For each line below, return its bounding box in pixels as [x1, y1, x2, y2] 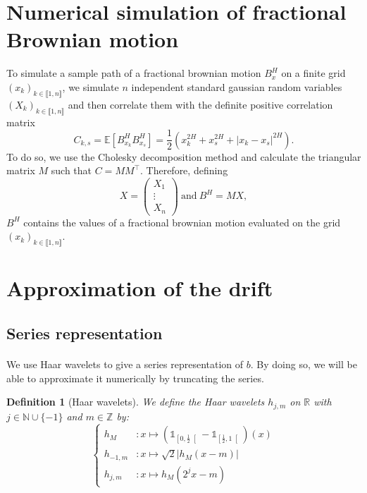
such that [51, 163, 92, 178]
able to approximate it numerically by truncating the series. [6, 370, 264, 385]
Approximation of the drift [6, 274, 273, 303]
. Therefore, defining [139, 163, 228, 178]
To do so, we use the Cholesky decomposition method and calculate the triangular [6, 149, 361, 164]
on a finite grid [281, 66, 346, 80]
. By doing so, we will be [250, 356, 357, 371]
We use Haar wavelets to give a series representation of [6, 356, 244, 371]
